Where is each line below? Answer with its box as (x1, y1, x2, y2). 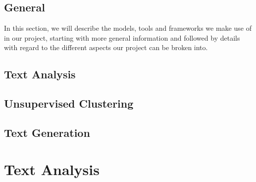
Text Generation (4, 124, 90, 140)
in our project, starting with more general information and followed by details (4, 32, 240, 43)
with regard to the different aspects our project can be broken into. (4, 42, 208, 53)
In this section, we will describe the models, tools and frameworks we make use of (4, 23, 252, 33)
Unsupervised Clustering (4, 96, 134, 111)
